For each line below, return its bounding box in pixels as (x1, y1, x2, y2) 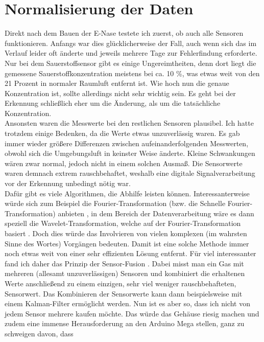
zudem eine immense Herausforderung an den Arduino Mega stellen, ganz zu (5, 318, 245, 329)
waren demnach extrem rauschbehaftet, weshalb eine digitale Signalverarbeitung (5, 168, 255, 178)
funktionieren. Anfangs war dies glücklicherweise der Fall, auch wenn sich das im (5, 37, 257, 48)
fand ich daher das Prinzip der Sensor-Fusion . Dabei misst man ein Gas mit (5, 258, 244, 268)
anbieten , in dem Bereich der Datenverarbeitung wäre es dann (58, 208, 254, 218)
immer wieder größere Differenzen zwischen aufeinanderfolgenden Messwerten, (5, 138, 249, 148)
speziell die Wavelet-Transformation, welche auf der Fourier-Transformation (5, 218, 241, 229)
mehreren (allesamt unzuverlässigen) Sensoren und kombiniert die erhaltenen (5, 268, 245, 279)
